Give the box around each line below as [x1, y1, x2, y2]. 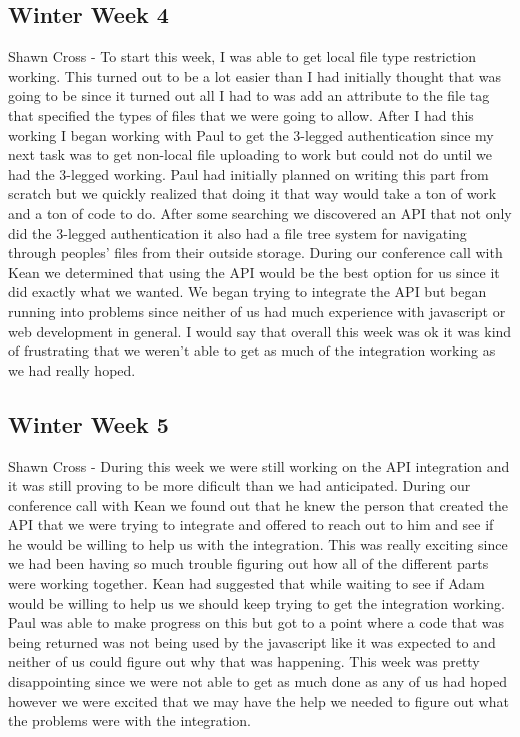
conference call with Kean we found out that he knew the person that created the [8, 494, 508, 515]
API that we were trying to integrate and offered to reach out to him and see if [8, 514, 494, 535]
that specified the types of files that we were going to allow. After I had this [8, 104, 474, 125]
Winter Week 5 [8, 408, 169, 439]
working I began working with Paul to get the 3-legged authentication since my [8, 124, 494, 145]
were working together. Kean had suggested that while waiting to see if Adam [8, 573, 485, 594]
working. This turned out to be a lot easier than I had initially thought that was [8, 65, 502, 86]
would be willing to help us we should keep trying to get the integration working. [8, 592, 505, 613]
